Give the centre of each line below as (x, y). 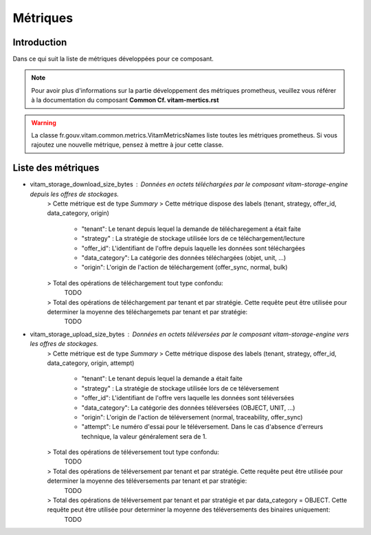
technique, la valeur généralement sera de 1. (144, 436)
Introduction (40, 42)
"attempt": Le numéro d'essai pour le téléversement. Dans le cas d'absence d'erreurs (202, 427)
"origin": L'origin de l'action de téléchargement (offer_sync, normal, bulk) (184, 267)
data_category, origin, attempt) (91, 363)
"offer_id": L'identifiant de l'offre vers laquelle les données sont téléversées (188, 398)
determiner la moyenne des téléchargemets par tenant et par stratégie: (147, 312)
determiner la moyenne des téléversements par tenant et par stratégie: (147, 481)
